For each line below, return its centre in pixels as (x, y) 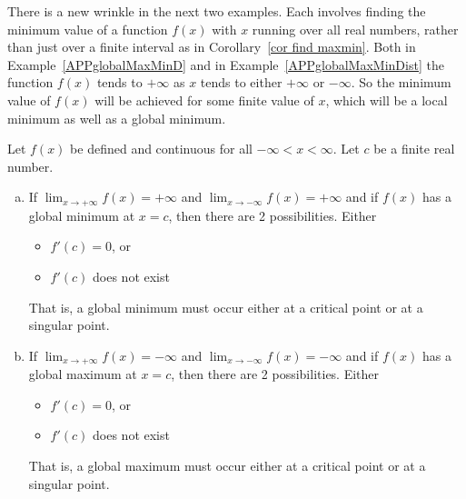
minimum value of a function (88, 29)
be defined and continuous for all (161, 149)
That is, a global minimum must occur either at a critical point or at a (226, 307)
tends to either (241, 82)
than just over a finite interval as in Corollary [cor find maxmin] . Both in (212, 47)
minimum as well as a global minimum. (117, 118)
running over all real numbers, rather (355, 29)
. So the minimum (401, 82)
